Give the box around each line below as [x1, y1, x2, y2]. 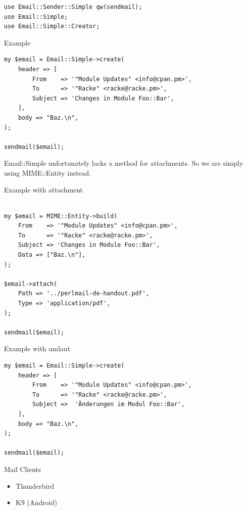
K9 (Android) [15, 497, 57, 508]
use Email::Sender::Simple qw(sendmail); [4, 3, 143, 10]
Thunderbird [15, 480, 54, 491]
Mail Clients [4, 464, 41, 474]
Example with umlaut [4, 343, 70, 354]
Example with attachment [4, 184, 83, 194]
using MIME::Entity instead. [4, 167, 91, 178]
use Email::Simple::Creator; [4, 23, 100, 30]
